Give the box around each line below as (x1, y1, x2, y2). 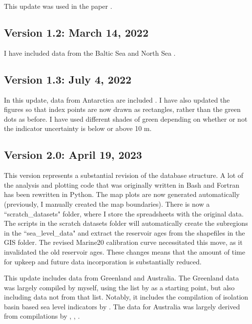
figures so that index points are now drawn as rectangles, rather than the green (4, 104, 241, 114)
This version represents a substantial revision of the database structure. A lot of (4, 170, 244, 180)
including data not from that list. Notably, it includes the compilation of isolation (4, 292, 249, 302)
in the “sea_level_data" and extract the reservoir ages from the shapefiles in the (4, 227, 245, 238)
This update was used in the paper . (4, 1, 112, 11)
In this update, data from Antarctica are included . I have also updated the (4, 94, 230, 105)
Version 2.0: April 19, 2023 (4, 147, 142, 162)
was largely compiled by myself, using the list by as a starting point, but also (4, 282, 235, 292)
